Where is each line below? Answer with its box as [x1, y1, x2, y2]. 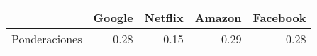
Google [93, 9, 133, 26]
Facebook [252, 9, 306, 26]
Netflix [144, 9, 184, 26]
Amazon [194, 9, 242, 26]
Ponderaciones [11, 30, 82, 47]
